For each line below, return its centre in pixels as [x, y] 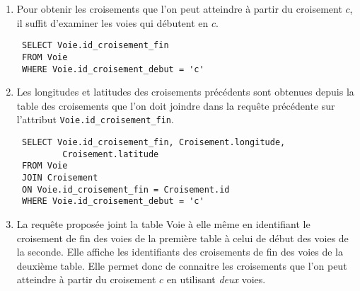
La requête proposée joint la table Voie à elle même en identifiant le [163, 223]
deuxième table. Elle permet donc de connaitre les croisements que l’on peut [182, 265]
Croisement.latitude [111, 154]
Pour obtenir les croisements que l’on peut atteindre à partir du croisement [179, 8]
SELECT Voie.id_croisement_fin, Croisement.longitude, [153, 142]
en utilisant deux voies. [216, 279]
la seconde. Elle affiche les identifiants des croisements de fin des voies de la [180, 252]
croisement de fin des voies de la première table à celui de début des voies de [182, 238]
